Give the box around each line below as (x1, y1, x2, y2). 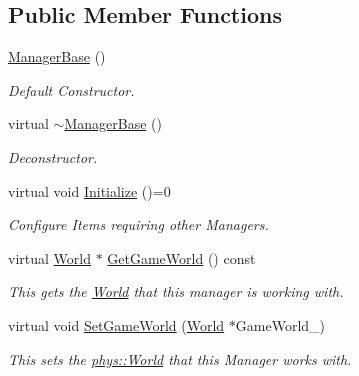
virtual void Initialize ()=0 (8, 180, 171, 201)
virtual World (8, 247, 91, 268)
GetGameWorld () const (107, 247, 256, 268)
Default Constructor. (8, 79, 135, 100)
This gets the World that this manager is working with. (8, 281, 344, 302)
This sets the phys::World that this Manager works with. (8, 348, 352, 369)
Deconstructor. (8, 146, 98, 167)
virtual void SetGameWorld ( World (8, 314, 225, 335)
